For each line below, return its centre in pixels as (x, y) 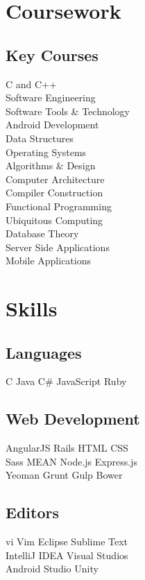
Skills (32, 308)
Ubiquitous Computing (54, 220)
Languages (44, 352)
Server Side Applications (58, 247)
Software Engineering (51, 97)
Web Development (73, 419)
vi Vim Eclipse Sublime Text (67, 541)
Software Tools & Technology (68, 111)
